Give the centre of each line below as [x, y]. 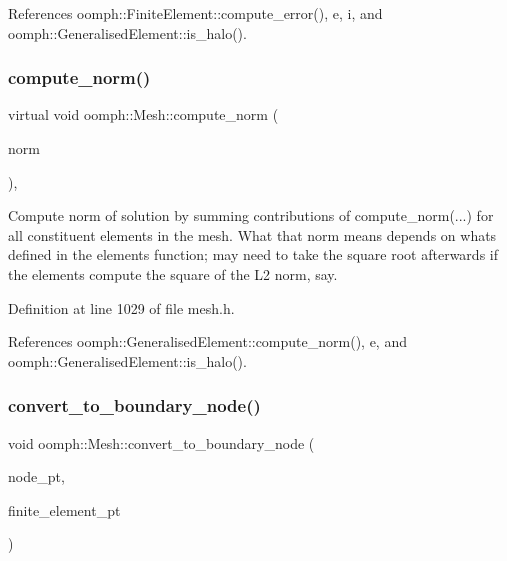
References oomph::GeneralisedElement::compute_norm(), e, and [207, 341]
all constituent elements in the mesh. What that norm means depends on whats [252, 234]
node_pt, [36, 476]
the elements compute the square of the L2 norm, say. [173, 273]
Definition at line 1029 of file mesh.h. [121, 307]
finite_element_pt [64, 509]
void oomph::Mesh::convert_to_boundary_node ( [161, 442]
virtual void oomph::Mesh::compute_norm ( [143, 114]
